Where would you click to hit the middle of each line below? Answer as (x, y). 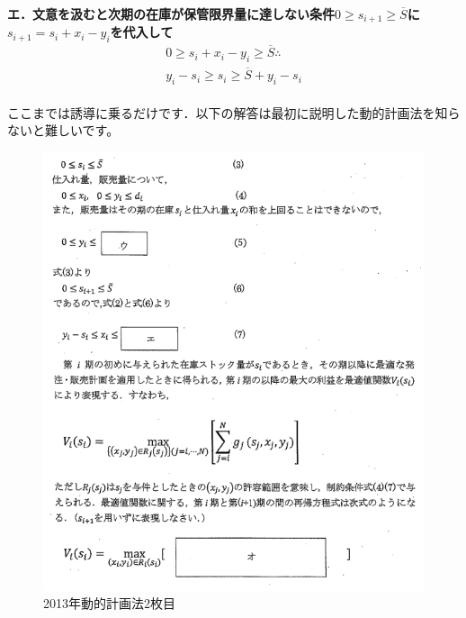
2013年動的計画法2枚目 (109, 603)
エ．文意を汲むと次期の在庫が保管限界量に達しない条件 (171, 13)
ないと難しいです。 (63, 130)
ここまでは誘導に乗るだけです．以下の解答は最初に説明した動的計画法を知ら (234, 112)
